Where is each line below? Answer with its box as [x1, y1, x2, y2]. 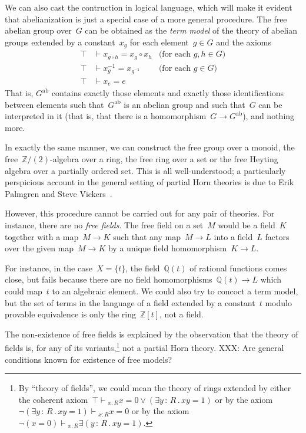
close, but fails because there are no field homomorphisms [5, 273, 212, 286]
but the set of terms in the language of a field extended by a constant [5, 296, 255, 309]
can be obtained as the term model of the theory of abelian [85, 24, 298, 37]
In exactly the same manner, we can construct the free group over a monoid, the [5, 141, 295, 153]
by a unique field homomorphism [108, 242, 227, 254]
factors [265, 230, 290, 242]
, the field [125, 261, 160, 274]
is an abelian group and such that [124, 98, 245, 110]
